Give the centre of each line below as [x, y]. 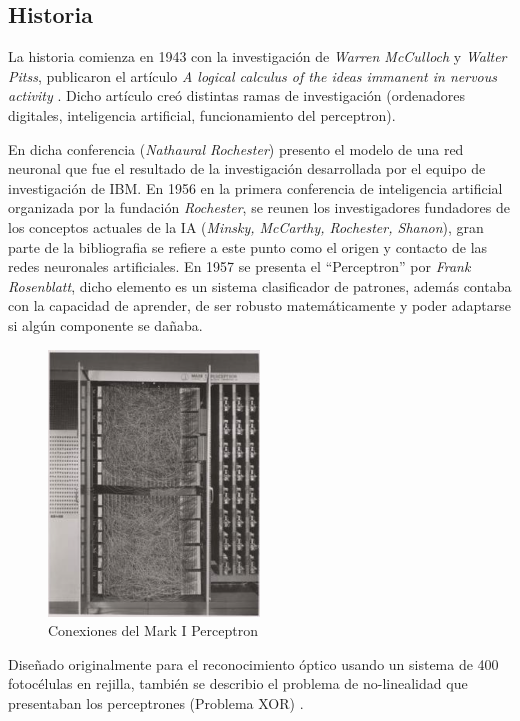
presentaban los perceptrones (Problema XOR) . [156, 702]
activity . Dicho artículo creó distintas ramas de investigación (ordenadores [236, 95]
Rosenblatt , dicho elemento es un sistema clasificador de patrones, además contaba [260, 285]
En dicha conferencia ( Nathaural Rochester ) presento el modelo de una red [236, 148]
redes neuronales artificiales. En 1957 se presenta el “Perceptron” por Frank [239, 266]
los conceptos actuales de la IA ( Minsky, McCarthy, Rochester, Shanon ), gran [246, 226]
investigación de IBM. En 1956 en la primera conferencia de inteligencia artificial [255, 187]
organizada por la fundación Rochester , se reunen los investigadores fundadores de [259, 207]
